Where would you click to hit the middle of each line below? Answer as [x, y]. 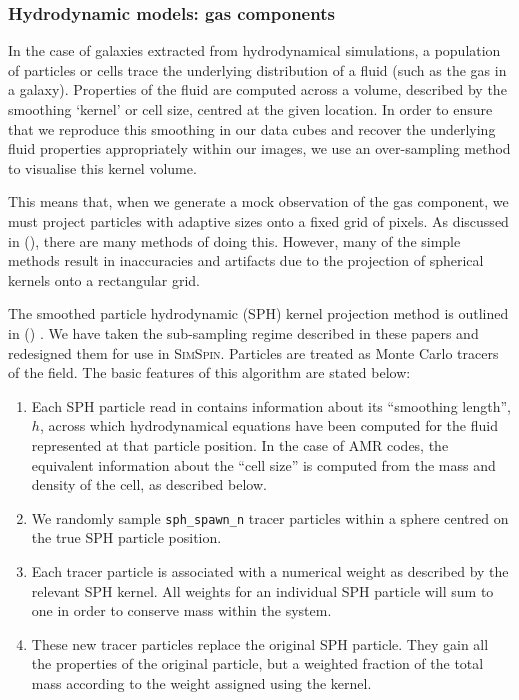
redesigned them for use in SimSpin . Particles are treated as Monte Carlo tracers [253, 352]
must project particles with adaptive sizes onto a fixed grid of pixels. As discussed [258, 220]
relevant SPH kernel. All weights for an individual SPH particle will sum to [262, 590]
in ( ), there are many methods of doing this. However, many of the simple [234, 240]
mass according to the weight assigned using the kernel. [201, 682]
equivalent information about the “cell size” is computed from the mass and [263, 464]
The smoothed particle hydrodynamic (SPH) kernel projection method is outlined [258, 313]
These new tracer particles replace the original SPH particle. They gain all [260, 643]
